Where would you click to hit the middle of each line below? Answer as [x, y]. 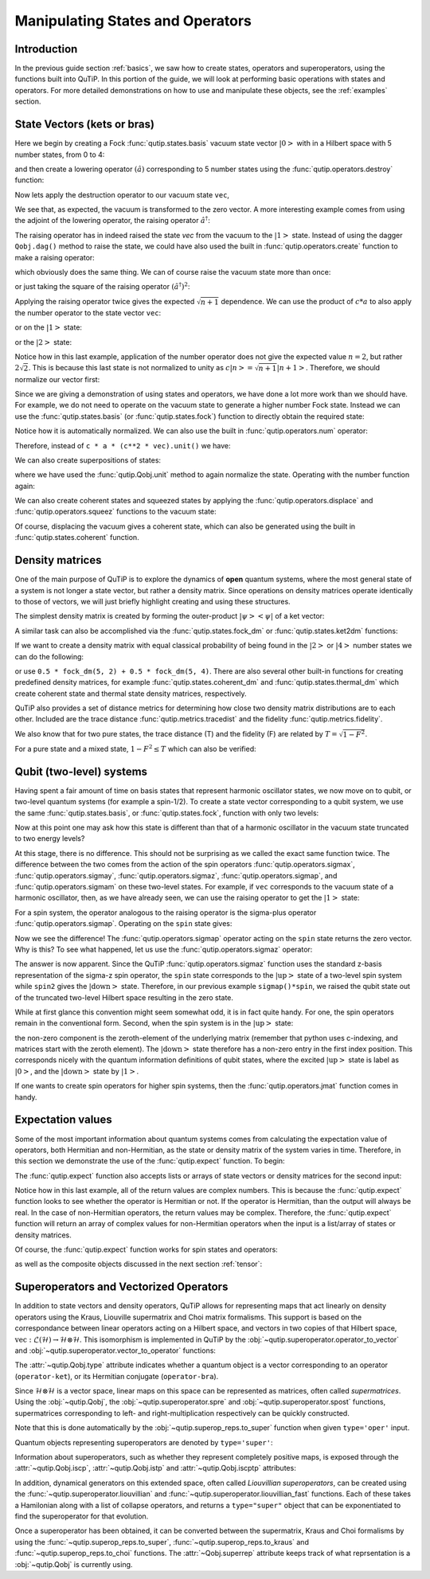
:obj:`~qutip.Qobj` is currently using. [74, 1564]
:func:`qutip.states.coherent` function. [77, 537]
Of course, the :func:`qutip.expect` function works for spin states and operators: [146, 1249]
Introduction [46, 49]
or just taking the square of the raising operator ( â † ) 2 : [102, 286]
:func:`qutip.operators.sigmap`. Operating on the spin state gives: [123, 924]
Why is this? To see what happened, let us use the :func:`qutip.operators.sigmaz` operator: [164, 949]
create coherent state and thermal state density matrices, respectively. [131, 694]
